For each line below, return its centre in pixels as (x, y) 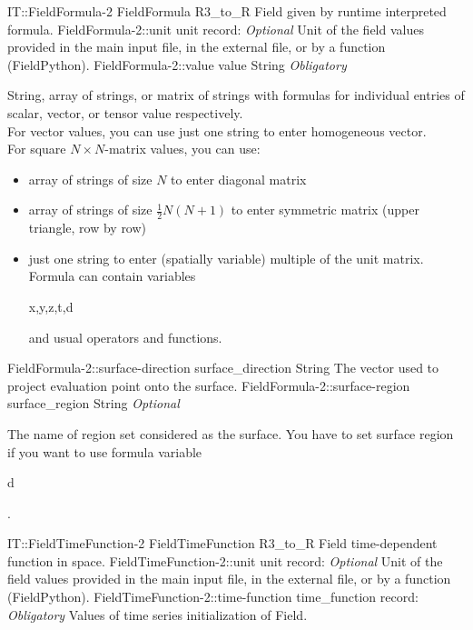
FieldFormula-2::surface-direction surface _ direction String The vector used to (223, 368)
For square (37, 149)
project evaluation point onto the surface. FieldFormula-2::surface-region (209, 385)
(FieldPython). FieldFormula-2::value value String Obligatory (177, 64)
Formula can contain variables (112, 276)
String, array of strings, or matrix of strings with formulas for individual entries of (236, 95)
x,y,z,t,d (51, 306)
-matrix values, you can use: (182, 149)
